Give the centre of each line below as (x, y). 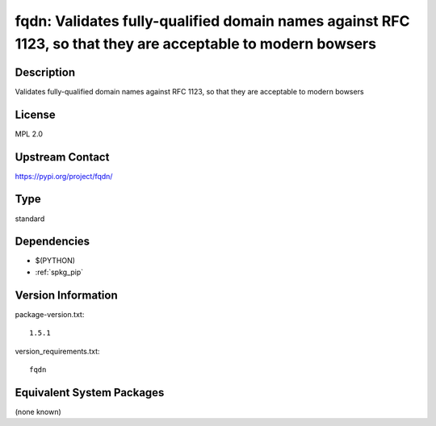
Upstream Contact (62, 157)
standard (30, 219)
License (35, 114)
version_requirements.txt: (57, 351)
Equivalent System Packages (90, 393)
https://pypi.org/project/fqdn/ (64, 176)
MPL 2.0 (29, 134)
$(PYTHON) (55, 261)
